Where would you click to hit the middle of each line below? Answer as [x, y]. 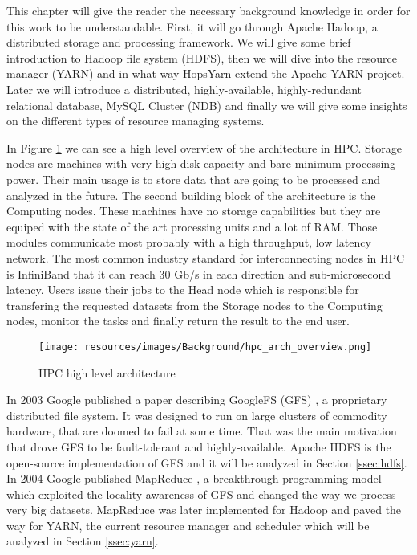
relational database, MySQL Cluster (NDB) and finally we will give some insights [207, 105]
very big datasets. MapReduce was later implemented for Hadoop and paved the [204, 510]
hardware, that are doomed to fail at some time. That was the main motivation [202, 431]
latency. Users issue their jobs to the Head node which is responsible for [183, 290]
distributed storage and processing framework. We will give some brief [179, 42]
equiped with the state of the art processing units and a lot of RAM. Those [192, 226]
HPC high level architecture [107, 372]
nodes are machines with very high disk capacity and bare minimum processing [201, 163]
